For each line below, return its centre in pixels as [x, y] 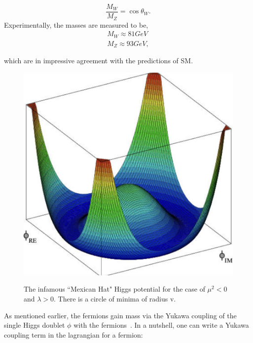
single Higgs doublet [35, 325]
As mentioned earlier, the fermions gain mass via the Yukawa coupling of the [120, 315]
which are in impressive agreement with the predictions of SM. [99, 61]
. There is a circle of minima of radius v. [115, 299]
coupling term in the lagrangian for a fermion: [73, 334]
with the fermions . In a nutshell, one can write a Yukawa [161, 325]
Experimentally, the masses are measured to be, [76, 24]
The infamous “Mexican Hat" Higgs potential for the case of [114, 289]
